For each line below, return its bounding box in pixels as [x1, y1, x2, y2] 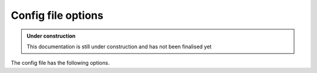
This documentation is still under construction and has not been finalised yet [26, 43, 212, 50]
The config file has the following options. [11, 59, 110, 67]
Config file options [11, 9, 104, 22]
